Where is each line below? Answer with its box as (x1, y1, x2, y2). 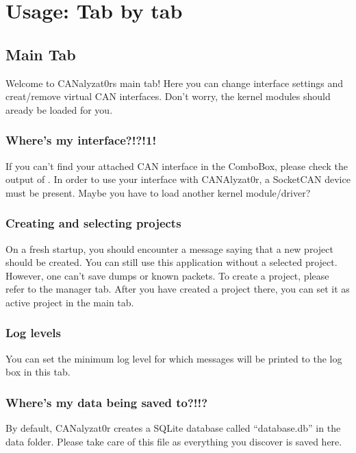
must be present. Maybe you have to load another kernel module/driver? (5, 185, 311, 199)
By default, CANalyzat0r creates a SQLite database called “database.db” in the (5, 421, 341, 435)
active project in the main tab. (5, 295, 134, 309)
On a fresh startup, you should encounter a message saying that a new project (5, 241, 333, 256)
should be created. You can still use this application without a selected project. (5, 255, 338, 269)
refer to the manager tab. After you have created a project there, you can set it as (5, 282, 350, 296)
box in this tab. (5, 365, 71, 379)
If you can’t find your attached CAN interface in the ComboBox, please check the (5, 158, 348, 173)
